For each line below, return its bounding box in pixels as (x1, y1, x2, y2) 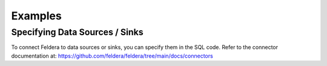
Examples (11, 9, 62, 22)
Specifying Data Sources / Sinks (11, 27, 144, 38)
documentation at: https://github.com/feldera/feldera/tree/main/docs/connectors (11, 52, 213, 59)
